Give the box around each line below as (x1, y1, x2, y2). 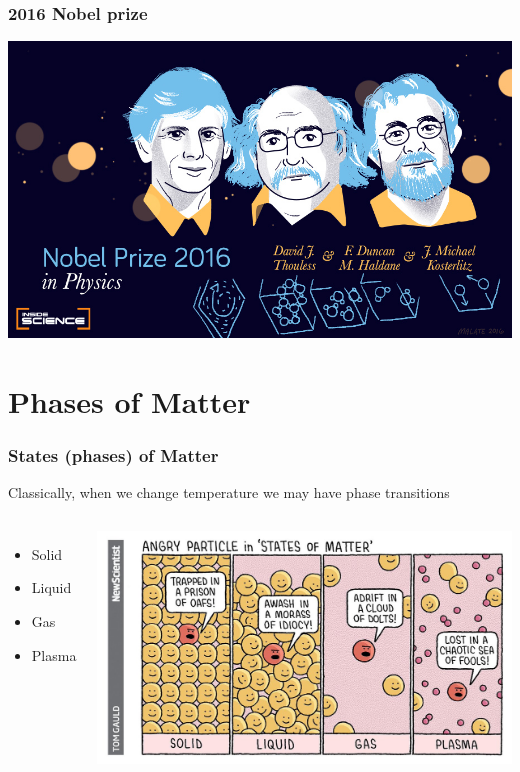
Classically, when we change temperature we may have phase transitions (8, 482, 450, 503)
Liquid (31, 577, 72, 598)
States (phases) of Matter (8, 442, 219, 467)
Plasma (31, 644, 77, 665)
